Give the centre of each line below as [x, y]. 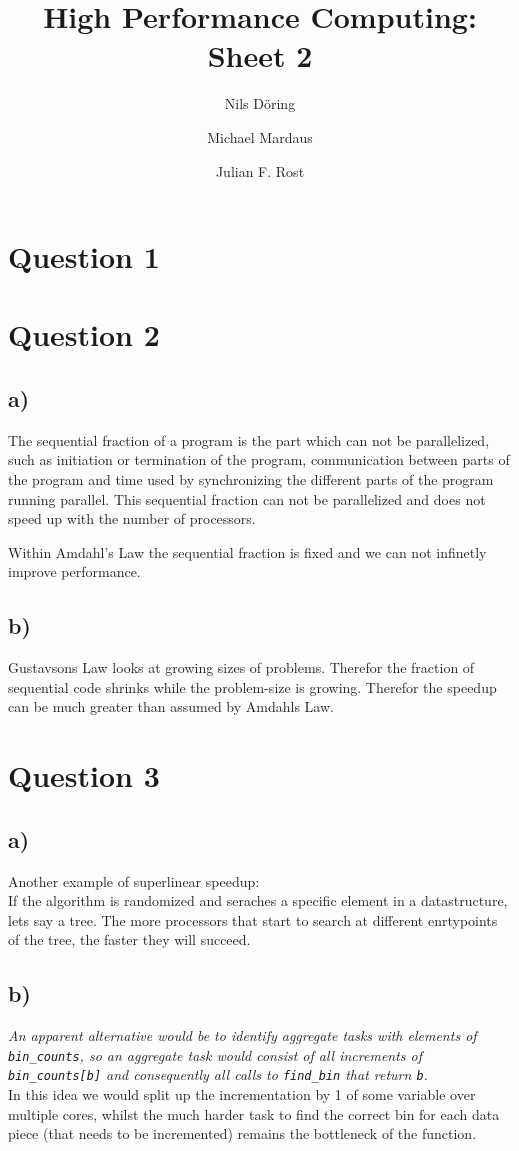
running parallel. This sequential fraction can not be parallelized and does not [247, 498]
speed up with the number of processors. [132, 518]
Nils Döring [260, 103]
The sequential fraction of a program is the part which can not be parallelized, [249, 439]
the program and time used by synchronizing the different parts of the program [251, 479]
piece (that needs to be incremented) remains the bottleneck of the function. [242, 1133]
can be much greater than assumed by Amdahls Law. [171, 706]
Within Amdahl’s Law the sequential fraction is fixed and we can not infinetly [247, 551]
